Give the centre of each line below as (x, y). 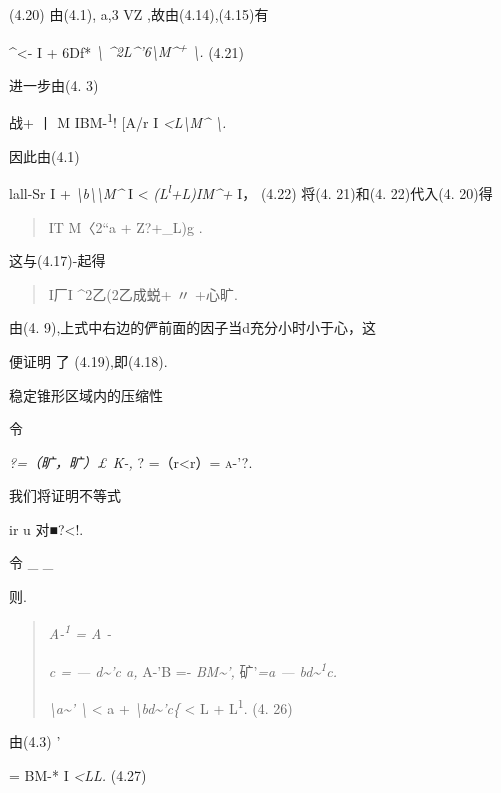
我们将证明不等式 (65, 495)
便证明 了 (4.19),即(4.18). (88, 360)
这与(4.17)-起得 (57, 260)
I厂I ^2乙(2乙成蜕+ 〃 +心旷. (143, 293)
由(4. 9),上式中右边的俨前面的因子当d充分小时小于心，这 (193, 327)
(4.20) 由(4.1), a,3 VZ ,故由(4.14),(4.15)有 (139, 14)
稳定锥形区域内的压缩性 (86, 394)
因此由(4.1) (44, 155)
